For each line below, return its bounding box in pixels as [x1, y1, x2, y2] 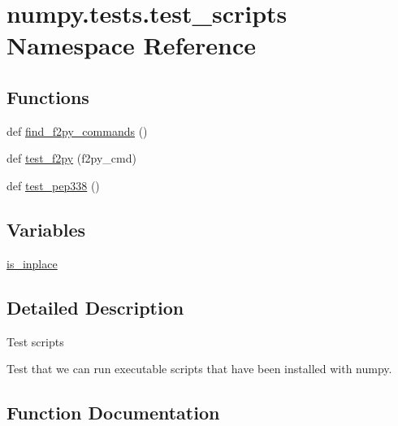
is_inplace [6, 254, 58, 272]
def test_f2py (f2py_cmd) [6, 150, 136, 167]
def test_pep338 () [6, 176, 100, 193]
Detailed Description [6, 294, 184, 319]
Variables [6, 216, 86, 241]
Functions [6, 84, 89, 109]
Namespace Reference [6, 28, 256, 62]
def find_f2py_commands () [6, 122, 148, 139]
